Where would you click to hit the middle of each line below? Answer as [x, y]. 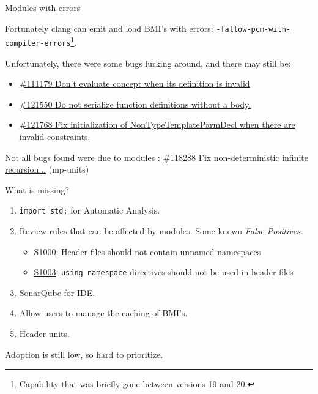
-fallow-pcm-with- [253, 29]
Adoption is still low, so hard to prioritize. [84, 354]
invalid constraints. [55, 136]
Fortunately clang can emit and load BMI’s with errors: [109, 28]
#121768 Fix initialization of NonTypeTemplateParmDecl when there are [157, 125]
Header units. [44, 333]
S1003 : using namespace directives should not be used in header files [164, 272]
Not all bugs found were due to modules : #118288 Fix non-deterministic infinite [157, 157]
